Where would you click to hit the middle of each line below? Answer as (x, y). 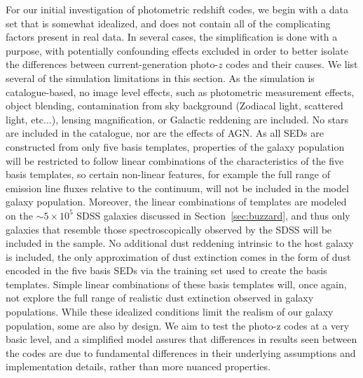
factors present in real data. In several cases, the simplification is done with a (172, 37)
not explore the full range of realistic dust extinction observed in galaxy (160, 298)
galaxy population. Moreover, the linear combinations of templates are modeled (176, 202)
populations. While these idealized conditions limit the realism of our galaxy (170, 312)
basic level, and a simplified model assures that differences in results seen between (181, 339)
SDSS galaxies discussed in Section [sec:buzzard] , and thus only (213, 215)
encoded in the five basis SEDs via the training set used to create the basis (166, 270)
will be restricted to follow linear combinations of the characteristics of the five (175, 160)
